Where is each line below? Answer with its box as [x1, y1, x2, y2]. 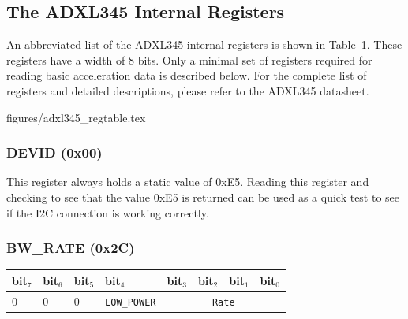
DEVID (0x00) [6, 143, 103, 162]
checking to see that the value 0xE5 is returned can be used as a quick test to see [6, 188, 400, 205]
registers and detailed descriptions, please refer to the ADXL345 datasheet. [6, 82, 369, 98]
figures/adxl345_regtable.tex [6, 109, 146, 125]
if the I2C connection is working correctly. [6, 204, 209, 221]
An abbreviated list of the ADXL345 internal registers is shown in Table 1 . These [6, 36, 402, 53]
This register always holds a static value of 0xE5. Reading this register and [6, 173, 369, 190]
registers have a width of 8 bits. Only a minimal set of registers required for [6, 51, 372, 68]
